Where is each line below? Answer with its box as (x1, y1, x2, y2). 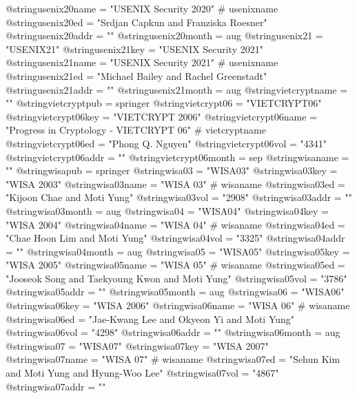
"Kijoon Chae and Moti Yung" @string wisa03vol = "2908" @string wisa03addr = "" (6, 190, 352, 205)
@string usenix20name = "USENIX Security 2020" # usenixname (6, 1, 278, 15)
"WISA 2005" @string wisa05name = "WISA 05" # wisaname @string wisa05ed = (6, 258, 345, 272)
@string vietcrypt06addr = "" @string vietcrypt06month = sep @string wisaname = (6, 149, 349, 164)
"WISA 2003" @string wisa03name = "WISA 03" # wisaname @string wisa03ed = (6, 176, 345, 191)
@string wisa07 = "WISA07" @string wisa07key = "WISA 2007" (6, 338, 269, 353)
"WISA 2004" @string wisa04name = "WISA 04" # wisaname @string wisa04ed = (6, 217, 345, 231)
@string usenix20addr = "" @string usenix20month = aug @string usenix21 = (6, 28, 323, 43)
